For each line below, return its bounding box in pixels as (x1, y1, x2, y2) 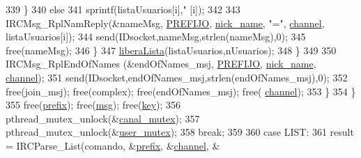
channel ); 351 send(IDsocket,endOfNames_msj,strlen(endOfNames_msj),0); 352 (6, 70, 348, 84)
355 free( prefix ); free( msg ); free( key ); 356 (6, 97, 181, 112)
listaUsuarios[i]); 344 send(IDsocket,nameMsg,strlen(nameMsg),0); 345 (6, 29, 306, 44)
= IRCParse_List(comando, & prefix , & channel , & (6, 138, 220, 152)
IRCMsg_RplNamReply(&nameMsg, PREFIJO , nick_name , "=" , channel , (6, 15, 325, 30)
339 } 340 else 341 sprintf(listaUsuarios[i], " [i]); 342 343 (6, 2, 240, 16)
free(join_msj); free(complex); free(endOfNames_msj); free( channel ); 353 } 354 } (6, 84, 356, 98)
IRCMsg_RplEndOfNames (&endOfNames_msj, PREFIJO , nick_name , (6, 56, 316, 71)
